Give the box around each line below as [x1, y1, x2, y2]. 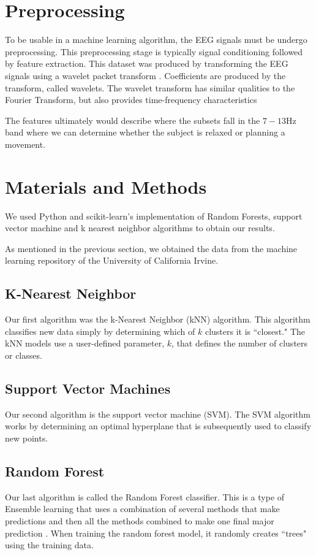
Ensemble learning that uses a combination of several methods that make [5, 502, 280, 515]
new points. [5, 431, 48, 444]
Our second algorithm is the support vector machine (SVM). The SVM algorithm [5, 407, 310, 420]
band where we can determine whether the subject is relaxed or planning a [5, 126, 285, 139]
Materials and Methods [5, 174, 207, 199]
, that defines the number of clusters [171, 337, 308, 350]
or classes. [5, 348, 42, 361]
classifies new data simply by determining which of [5, 324, 195, 337]
